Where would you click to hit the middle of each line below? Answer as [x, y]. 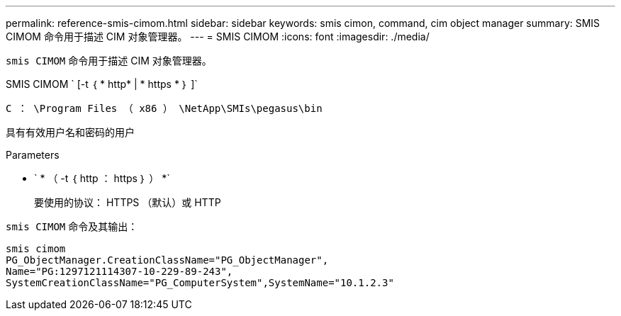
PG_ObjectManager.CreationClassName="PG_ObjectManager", [167, 260]
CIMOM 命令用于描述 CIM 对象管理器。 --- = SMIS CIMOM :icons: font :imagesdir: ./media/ [218, 36]
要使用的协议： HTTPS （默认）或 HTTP [128, 202]
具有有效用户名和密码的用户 [70, 132]
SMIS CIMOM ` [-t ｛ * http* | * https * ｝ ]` [102, 84]
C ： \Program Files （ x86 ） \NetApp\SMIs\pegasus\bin [164, 108]
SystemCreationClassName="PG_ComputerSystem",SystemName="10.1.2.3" [200, 283]
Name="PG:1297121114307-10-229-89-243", [119, 271]
